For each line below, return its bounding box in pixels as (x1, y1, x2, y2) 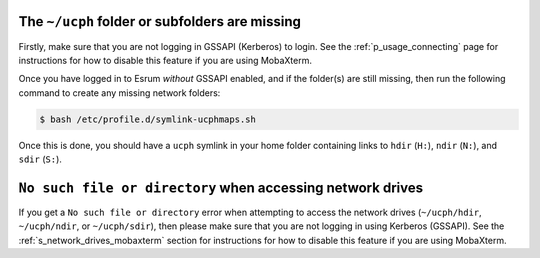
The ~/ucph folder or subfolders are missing (18, 13, 302, 30)
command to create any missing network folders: (18, 86, 221, 99)
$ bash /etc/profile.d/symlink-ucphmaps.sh (39, 113, 257, 125)
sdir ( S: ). (18, 153, 62, 165)
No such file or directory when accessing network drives (18, 179, 424, 196)
